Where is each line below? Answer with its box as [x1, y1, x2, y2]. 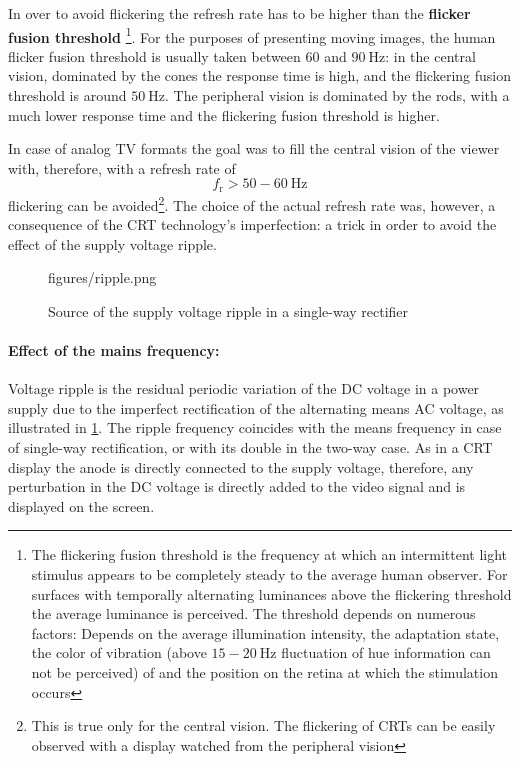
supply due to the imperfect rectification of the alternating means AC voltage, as [8, 397, 504, 418]
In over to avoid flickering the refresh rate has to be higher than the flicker [8, 3, 471, 23]
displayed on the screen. [8, 495, 155, 516]
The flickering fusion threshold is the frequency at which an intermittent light [31, 544, 508, 565]
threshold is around [8, 85, 127, 106]
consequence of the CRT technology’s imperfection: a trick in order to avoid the [8, 214, 497, 235]
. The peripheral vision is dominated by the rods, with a [164, 85, 510, 106]
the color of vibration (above [31, 642, 207, 663]
